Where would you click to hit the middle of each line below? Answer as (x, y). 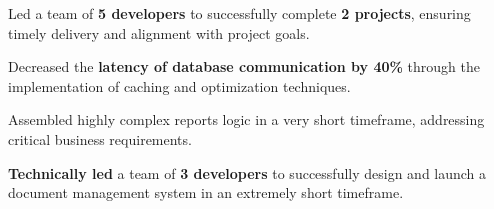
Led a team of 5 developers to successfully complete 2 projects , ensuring (239, 13)
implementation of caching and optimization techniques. (179, 85)
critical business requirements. (100, 138)
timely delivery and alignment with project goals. (159, 32)
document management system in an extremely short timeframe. (206, 192)
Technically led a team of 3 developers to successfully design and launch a (247, 172)
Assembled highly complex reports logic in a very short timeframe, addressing (246, 119)
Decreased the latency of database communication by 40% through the (244, 66)
